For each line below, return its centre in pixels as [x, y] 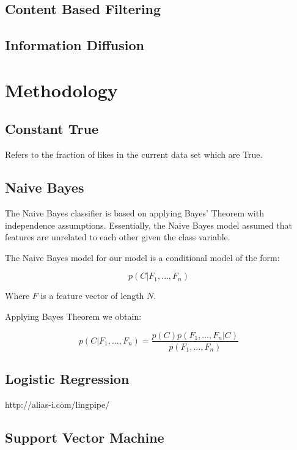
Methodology [61, 90]
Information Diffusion [75, 45]
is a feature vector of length [92, 296]
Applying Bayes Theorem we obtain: [73, 316]
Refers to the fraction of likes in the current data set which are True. [134, 154]
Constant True [52, 129]
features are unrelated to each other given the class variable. [118, 237]
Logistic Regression [67, 378]
